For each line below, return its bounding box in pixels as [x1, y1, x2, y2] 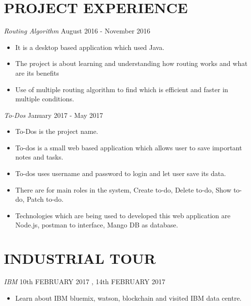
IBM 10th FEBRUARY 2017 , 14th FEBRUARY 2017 [4, 276, 166, 287]
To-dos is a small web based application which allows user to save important [15, 142, 242, 152]
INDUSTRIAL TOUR [4, 248, 156, 268]
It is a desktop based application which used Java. [15, 42, 165, 52]
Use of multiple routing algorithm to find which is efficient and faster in [15, 84, 228, 94]
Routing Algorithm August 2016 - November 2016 [4, 26, 151, 36]
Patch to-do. [27, 194, 63, 204]
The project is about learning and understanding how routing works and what [15, 58, 248, 68]
